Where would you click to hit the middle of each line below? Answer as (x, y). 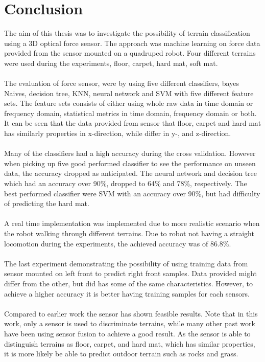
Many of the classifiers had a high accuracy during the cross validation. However (130, 153)
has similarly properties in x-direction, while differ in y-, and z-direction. (118, 133)
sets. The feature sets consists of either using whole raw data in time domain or (129, 103)
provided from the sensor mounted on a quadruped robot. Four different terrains (130, 53)
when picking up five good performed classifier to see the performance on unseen (130, 163)
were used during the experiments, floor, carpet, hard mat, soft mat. (111, 63)
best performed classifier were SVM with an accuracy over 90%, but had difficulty (132, 193)
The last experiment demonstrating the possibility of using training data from (126, 263)
